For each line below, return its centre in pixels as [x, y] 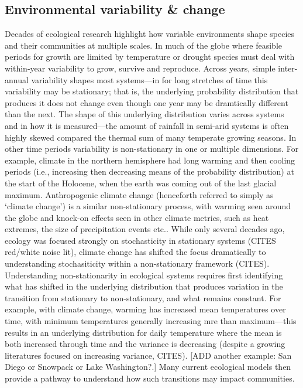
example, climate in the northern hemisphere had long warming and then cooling [150, 160]
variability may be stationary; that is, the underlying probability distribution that [152, 91]
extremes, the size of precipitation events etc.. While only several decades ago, [145, 229]
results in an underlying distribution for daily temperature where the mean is [143, 332]
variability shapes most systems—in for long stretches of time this [149, 79]
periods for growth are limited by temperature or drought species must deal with [150, 57]
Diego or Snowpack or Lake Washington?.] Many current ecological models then [148, 367]
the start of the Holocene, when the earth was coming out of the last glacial [141, 183]
